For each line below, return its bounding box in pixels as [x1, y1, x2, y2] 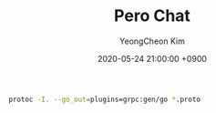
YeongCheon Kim [118, 36, 186, 46]
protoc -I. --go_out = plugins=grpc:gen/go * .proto [8, 95, 201, 104]
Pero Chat [114, 5, 190, 26]
